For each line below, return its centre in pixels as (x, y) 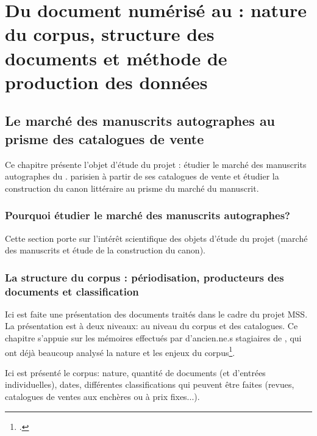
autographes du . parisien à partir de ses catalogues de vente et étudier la (142, 176)
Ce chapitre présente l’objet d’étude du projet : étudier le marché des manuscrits (156, 164)
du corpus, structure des (110, 34)
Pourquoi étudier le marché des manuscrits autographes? (148, 215)
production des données (106, 82)
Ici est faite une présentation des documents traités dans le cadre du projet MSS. (156, 314)
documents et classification (72, 291)
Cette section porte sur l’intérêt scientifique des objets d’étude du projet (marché (156, 238)
